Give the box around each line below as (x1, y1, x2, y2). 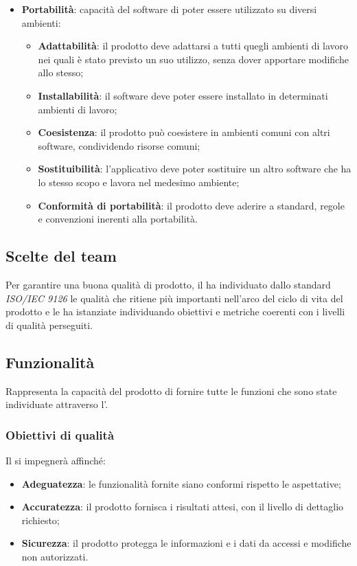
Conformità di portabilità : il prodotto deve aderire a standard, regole (38, 198, 345, 212)
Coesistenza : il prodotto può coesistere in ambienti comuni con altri (38, 125, 330, 139)
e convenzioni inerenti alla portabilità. (38, 212, 198, 226)
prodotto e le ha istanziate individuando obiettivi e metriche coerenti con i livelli (5, 304, 345, 319)
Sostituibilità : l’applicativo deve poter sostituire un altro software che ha (38, 161, 352, 176)
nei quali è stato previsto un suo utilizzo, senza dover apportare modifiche (38, 52, 349, 66)
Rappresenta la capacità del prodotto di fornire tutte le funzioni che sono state (5, 383, 337, 398)
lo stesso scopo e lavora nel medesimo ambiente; (38, 174, 240, 189)
